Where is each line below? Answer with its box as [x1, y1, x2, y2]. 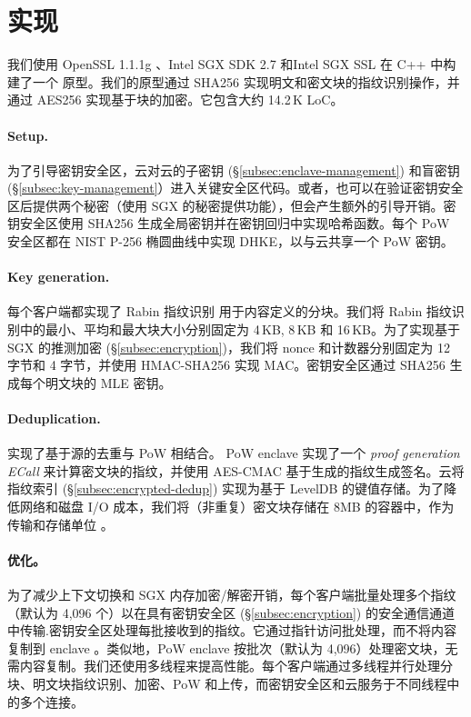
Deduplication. [7, 409, 101, 428]
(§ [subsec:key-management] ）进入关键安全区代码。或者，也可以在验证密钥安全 [7, 178, 464, 197]
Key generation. [7, 267, 110, 286]
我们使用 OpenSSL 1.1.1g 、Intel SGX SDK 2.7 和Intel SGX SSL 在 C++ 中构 [7, 55, 456, 74]
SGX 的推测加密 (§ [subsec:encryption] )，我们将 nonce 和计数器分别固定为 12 [7, 337, 450, 356]
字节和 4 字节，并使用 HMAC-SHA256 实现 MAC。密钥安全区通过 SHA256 [7, 355, 446, 374]
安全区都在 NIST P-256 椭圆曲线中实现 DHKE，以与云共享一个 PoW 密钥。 [7, 232, 454, 251]
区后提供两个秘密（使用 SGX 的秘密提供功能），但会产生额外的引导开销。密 [7, 195, 456, 214]
